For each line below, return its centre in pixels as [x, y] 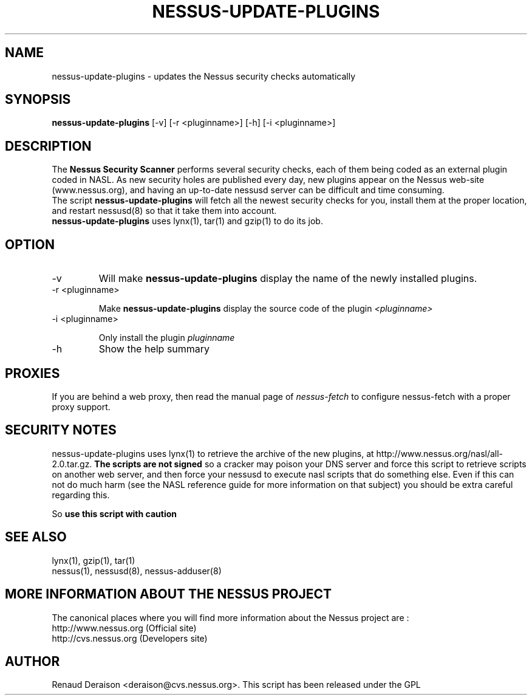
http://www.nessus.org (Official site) [124, 628]
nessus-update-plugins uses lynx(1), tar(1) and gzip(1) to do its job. [187, 221]
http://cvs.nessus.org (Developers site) [130, 638]
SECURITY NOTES [61, 430]
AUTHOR [32, 661]
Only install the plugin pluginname [167, 338]
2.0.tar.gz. [72, 464]
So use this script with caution [114, 513]
